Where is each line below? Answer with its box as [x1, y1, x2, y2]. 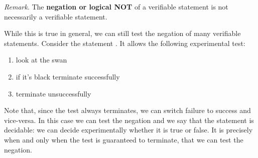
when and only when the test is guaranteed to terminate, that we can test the [4, 134, 243, 144]
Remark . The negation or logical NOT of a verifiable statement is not [4, 1, 228, 11]
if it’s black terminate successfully [16, 71, 120, 81]
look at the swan [16, 54, 67, 65]
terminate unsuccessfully [16, 88, 91, 98]
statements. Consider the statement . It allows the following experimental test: [4, 37, 245, 48]
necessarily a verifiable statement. [4, 11, 107, 21]
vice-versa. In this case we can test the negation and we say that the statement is [4, 114, 254, 125]
